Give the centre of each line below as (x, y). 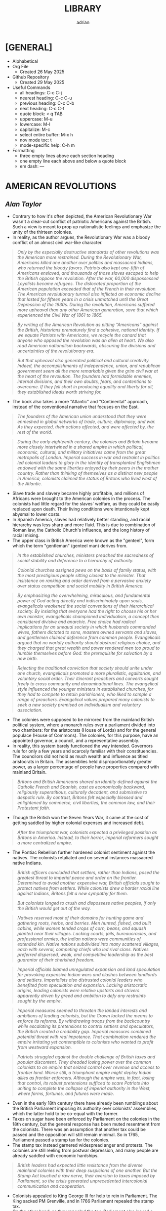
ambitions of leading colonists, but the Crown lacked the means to (85, 1015)
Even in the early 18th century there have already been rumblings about (85, 1103)
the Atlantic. (29, 483)
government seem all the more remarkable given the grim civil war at (87, 371)
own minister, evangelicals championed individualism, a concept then (88, 616)
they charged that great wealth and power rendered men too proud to (88, 648)
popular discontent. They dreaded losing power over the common (84, 1062)
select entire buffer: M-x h (46, 134)
